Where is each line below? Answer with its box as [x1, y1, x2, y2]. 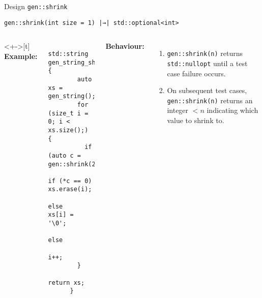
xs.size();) [48, 126, 89, 134]
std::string [48, 50, 89, 57]
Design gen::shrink [4, 1, 68, 11]
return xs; [48, 279, 85, 286]
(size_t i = [48, 109, 89, 117]
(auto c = [48, 152, 81, 159]
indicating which [207, 105, 258, 115]
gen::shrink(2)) [48, 160, 103, 168]
